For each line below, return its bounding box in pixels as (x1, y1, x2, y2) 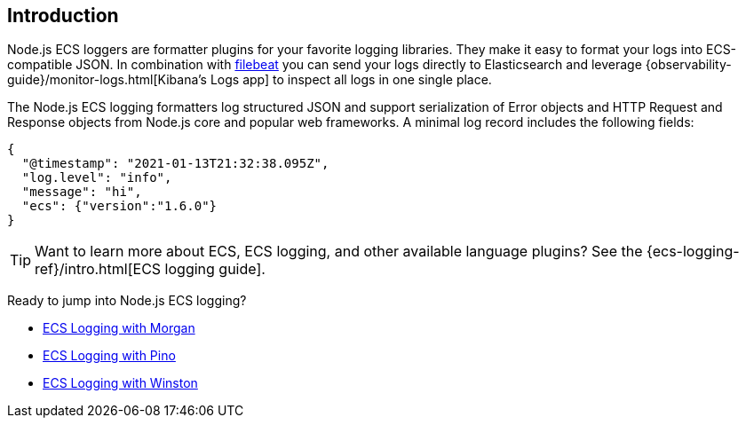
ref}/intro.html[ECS (35, 260, 162, 279)
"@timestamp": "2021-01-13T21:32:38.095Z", (21, 156, 329, 171)
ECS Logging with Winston (43, 375, 198, 391)
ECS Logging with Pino (43, 348, 176, 364)
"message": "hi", (21, 185, 142, 200)
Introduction (7, 4, 119, 27)
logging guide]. (164, 260, 266, 279)
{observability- (645, 57, 732, 73)
